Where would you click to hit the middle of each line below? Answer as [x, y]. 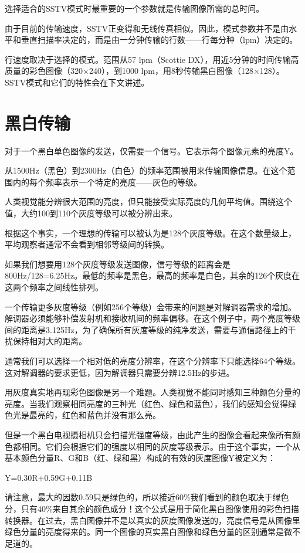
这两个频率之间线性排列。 [54, 287]
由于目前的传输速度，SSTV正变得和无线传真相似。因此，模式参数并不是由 [147, 28]
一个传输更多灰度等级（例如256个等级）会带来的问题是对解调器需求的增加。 [150, 306]
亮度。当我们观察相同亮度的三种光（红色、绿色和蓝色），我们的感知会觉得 [146, 403]
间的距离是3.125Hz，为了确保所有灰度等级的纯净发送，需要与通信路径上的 [146, 329]
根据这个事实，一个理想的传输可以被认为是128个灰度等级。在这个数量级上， [150, 233]
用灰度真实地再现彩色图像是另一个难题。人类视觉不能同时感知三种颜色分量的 [152, 392]
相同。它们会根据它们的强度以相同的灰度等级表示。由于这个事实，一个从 [160, 446]
